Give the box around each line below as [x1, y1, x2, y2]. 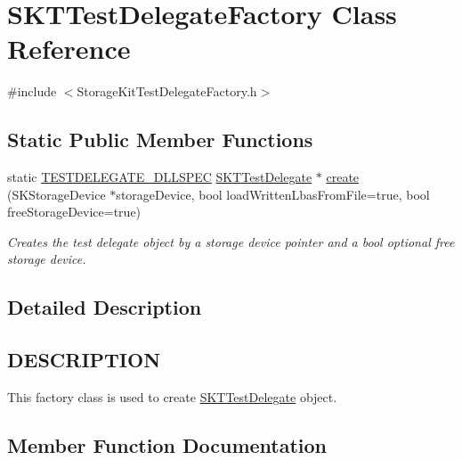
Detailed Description [7, 293, 202, 321]
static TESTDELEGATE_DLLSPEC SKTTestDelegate [7, 168, 312, 186]
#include [7, 82, 57, 101]
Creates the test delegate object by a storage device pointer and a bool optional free [7, 232, 455, 251]
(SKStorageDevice [7, 185, 106, 203]
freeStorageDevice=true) [7, 202, 142, 221]
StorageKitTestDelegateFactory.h [77, 82, 257, 101]
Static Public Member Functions [7, 126, 313, 153]
